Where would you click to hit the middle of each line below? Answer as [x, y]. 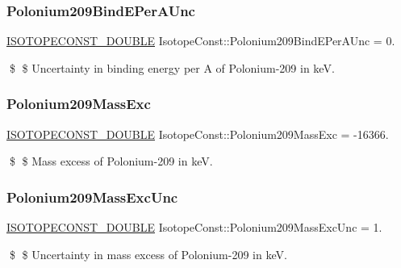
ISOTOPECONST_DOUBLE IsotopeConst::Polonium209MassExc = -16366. [198, 134]
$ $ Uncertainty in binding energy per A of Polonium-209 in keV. [172, 67]
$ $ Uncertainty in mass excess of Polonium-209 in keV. [148, 254]
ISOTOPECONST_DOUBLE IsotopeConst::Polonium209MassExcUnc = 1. [194, 227]
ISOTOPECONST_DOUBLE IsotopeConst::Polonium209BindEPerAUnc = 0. [201, 41]
